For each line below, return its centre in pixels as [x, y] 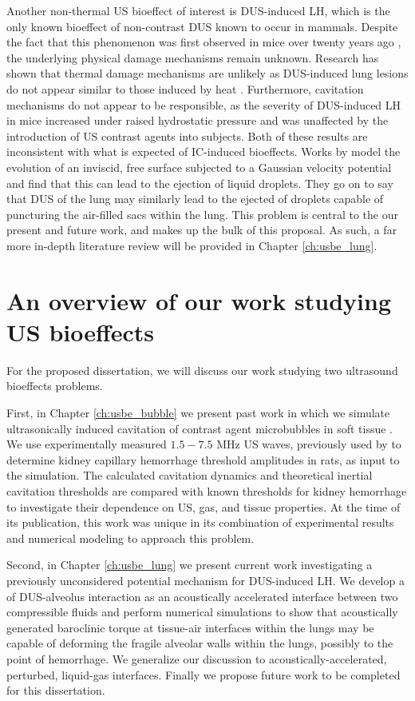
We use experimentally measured [87, 444]
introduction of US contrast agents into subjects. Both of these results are [187, 135]
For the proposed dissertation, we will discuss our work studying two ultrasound [202, 370]
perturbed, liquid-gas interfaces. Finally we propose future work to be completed [204, 674]
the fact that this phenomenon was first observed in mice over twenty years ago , [204, 42]
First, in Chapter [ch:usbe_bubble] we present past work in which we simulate [198, 412]
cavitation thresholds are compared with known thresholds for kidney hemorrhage [207, 490]
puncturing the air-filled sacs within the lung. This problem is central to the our [202, 214]
